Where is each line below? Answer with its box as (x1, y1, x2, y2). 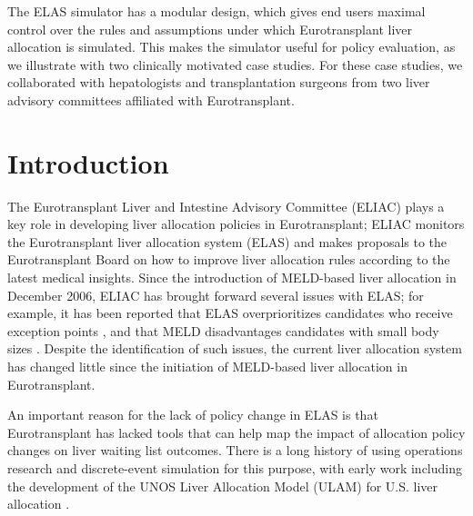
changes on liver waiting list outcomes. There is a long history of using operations (7, 441, 463, 460)
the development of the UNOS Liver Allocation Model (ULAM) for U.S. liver (7, 476, 438, 495)
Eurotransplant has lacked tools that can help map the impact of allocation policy (7, 422, 466, 442)
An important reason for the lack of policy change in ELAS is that (7, 405, 378, 424)
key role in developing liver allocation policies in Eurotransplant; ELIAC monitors (7, 214, 465, 233)
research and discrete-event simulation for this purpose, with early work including (7, 459, 463, 477)
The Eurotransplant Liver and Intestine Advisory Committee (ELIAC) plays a (7, 196, 445, 215)
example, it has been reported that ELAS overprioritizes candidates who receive (7, 303, 453, 322)
